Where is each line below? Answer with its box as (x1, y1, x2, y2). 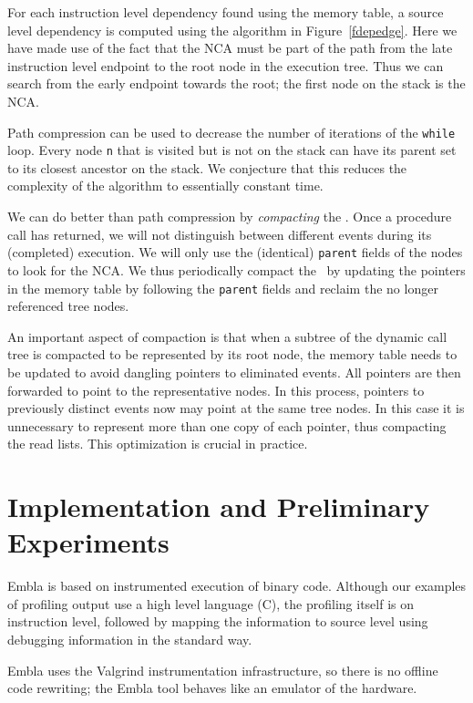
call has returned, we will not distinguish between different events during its (7, 224, 432, 243)
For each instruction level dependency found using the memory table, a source (7, 3, 444, 21)
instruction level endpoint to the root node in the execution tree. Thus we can (7, 56, 444, 75)
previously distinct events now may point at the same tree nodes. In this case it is (7, 398, 465, 418)
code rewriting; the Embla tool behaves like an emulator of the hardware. (7, 678, 417, 698)
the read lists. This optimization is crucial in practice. (7, 434, 308, 453)
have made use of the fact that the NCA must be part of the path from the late (7, 38, 453, 57)
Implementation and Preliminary (7, 488, 430, 525)
